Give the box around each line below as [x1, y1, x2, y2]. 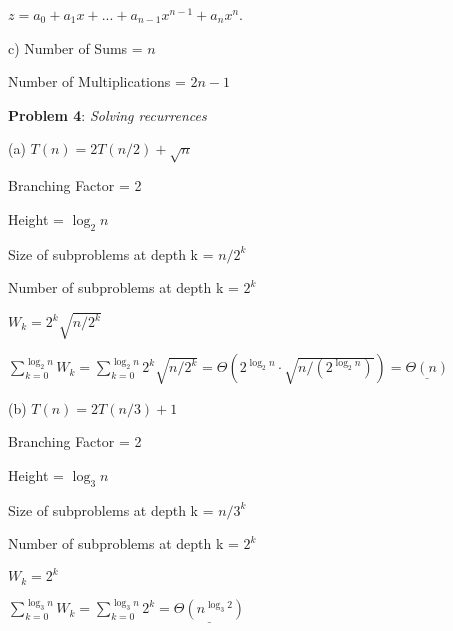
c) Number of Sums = [8, 37, 143, 58]
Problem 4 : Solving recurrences [8, 104, 207, 125]
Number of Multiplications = [8, 71, 186, 92]
